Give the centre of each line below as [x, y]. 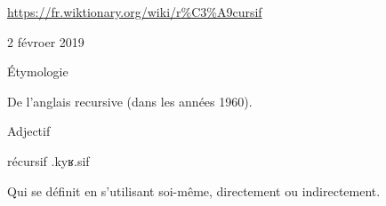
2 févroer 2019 [46, 41]
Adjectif [29, 131]
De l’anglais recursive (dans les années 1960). [130, 101]
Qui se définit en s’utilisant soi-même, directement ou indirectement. [194, 190]
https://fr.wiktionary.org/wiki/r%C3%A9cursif [135, 12]
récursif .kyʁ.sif [48, 160]
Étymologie [38, 71]
